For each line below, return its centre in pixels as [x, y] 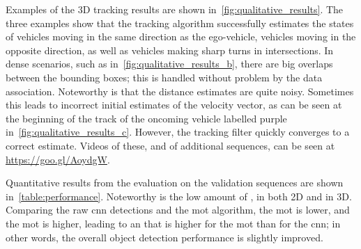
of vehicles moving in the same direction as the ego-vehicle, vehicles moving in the [181, 37]
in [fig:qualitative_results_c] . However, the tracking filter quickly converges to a [178, 132]
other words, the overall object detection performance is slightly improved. [164, 237]
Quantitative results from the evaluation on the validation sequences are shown [175, 183]
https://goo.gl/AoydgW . [58, 159]
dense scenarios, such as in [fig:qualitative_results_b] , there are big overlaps [169, 64]
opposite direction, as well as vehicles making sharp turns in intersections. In [170, 50]
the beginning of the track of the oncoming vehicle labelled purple [146, 118]
